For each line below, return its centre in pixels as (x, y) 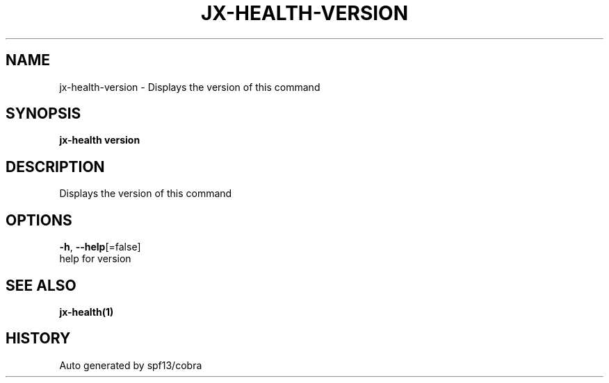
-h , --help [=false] (100, 247)
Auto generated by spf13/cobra (131, 365)
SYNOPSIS (43, 114)
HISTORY (38, 339)
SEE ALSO (41, 285)
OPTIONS (39, 220)
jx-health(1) (87, 312)
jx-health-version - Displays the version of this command (190, 87)
